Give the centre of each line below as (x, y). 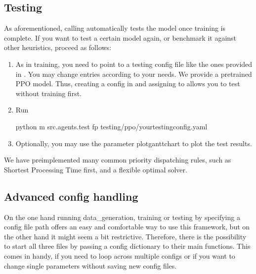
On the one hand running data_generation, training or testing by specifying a (122, 217)
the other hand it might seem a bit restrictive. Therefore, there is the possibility (125, 236)
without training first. (48, 93)
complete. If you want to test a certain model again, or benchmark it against (120, 37)
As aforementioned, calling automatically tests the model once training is (115, 28)
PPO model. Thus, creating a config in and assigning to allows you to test (128, 83)
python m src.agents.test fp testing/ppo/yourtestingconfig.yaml (111, 126)
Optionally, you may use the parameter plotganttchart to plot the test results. (134, 143)
